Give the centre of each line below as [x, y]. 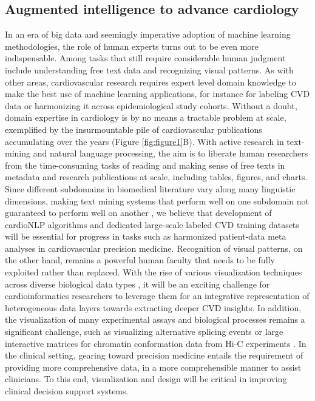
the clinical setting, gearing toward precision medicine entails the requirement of [154, 355]
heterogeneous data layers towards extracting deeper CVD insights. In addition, [153, 307]
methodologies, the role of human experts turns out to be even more [132, 46]
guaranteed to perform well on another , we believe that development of [138, 213]
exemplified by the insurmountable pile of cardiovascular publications [134, 129]
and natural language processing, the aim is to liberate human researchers [171, 153]
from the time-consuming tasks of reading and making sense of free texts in [145, 165]
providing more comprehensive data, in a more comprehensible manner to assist [153, 367]
